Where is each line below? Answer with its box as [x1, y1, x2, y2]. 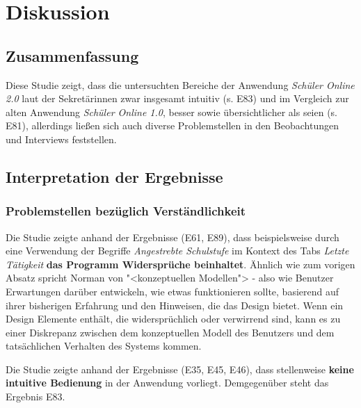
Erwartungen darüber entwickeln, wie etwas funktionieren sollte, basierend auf [6, 284, 339, 298]
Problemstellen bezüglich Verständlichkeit [6, 202, 246, 220]
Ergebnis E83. [6, 389, 65, 404]
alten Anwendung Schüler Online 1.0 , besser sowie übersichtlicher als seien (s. [6, 104, 338, 119]
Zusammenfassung [6, 44, 139, 66]
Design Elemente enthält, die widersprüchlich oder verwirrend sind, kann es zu [6, 311, 341, 326]
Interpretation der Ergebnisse [6, 165, 223, 187]
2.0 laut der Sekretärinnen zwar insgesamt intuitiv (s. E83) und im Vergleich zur [6, 91, 349, 106]
